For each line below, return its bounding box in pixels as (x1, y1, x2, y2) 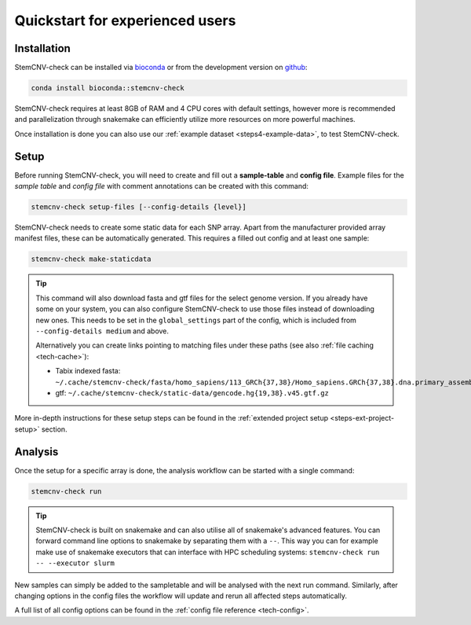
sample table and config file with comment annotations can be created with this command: (14, 182, 309, 191)
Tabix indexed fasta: (55, 366, 121, 376)
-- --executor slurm (35, 559, 115, 568)
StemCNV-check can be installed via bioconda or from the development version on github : (14, 63, 308, 72)
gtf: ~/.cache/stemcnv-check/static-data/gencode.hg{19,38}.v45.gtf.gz (55, 388, 329, 397)
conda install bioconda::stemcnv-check (31, 83, 184, 93)
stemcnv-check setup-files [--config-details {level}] (31, 203, 246, 211)
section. (41, 425, 68, 434)
